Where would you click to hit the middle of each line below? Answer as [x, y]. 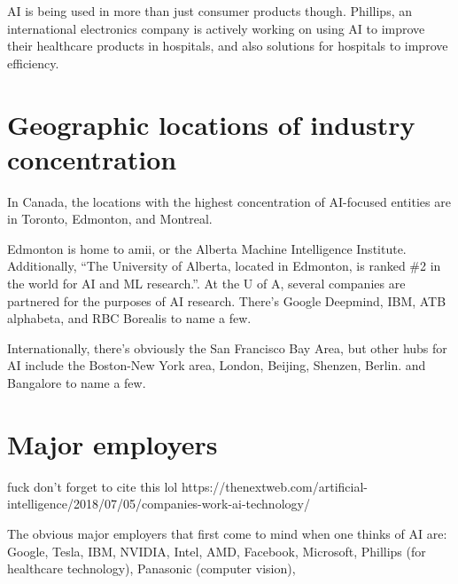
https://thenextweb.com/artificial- [275, 486]
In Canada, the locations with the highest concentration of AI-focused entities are [229, 201]
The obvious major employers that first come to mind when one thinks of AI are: [227, 533]
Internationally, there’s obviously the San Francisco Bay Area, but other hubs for [227, 347]
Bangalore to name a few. [77, 383]
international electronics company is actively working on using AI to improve [216, 28]
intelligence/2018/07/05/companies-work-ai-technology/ [159, 504]
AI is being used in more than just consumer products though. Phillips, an [210, 11]
